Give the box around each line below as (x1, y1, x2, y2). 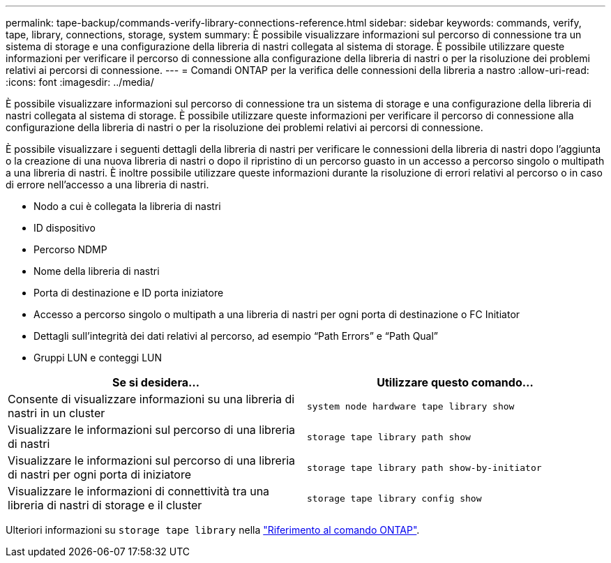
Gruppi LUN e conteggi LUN (33, 352, 163, 363)
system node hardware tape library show (307, 400, 515, 412)
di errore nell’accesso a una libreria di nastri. (6, 179, 209, 190)
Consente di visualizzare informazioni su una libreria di (8, 392, 295, 406)
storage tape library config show (307, 493, 482, 504)
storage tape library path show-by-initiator (307, 462, 542, 473)
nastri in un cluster (8, 406, 105, 420)
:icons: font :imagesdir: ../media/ (6, 76, 154, 88)
